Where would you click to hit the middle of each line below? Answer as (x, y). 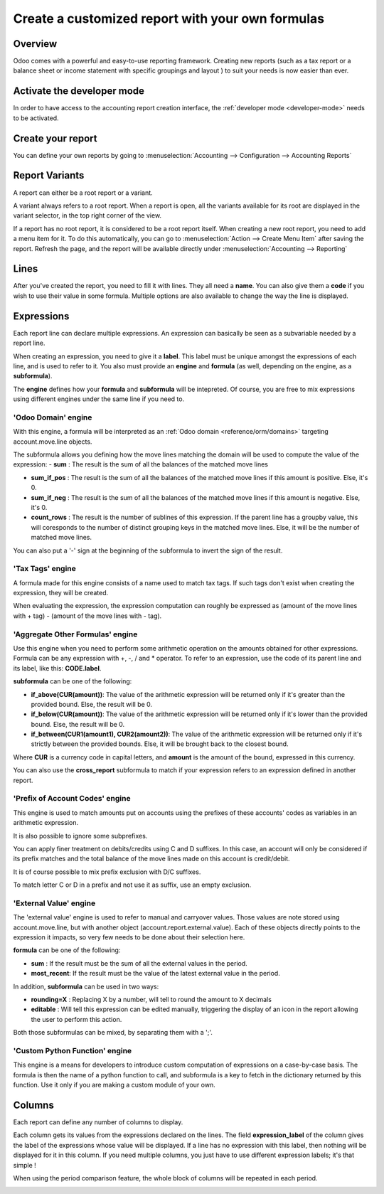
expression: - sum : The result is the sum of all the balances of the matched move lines (140, 464)
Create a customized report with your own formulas (169, 18)
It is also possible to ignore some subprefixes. (80, 836)
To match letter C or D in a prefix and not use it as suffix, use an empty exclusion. (132, 885)
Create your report (55, 138)
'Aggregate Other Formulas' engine (75, 634)
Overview (35, 44)
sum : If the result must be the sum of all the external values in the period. (139, 963)
